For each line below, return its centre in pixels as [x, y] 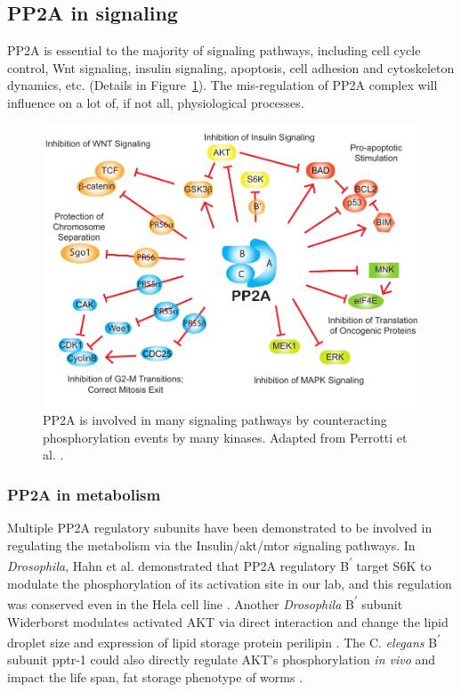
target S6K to [394, 566]
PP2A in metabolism [84, 494]
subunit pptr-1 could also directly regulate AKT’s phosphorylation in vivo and [222, 659]
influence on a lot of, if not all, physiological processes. [156, 102]
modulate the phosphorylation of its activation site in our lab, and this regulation [230, 583]
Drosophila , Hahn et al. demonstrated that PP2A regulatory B [178, 566]
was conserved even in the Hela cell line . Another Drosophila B [181, 603]
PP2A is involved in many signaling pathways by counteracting [215, 420]
